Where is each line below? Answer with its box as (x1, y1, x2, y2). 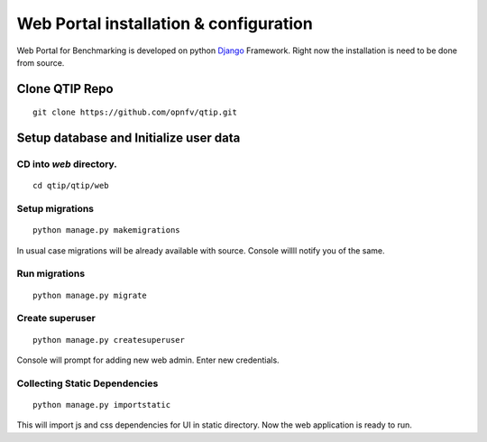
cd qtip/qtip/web (32, 180, 109, 191)
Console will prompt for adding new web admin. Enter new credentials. (16, 355, 280, 365)
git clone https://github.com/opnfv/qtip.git (32, 107, 238, 117)
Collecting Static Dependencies (16, 377, 159, 390)
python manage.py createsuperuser (32, 335, 185, 345)
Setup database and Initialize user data (16, 131, 241, 146)
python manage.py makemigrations (32, 226, 180, 235)
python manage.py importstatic (32, 400, 171, 410)
